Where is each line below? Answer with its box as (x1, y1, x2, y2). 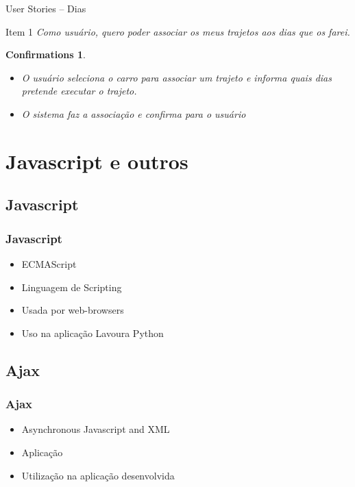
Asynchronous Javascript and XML (21, 422, 170, 436)
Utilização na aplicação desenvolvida (21, 468, 175, 482)
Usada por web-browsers (21, 303, 124, 317)
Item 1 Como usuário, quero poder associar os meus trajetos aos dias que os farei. (5, 24, 350, 38)
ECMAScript (21, 256, 77, 271)
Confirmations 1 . (5, 47, 86, 62)
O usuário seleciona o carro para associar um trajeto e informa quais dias (21, 70, 332, 84)
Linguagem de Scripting (21, 279, 122, 294)
